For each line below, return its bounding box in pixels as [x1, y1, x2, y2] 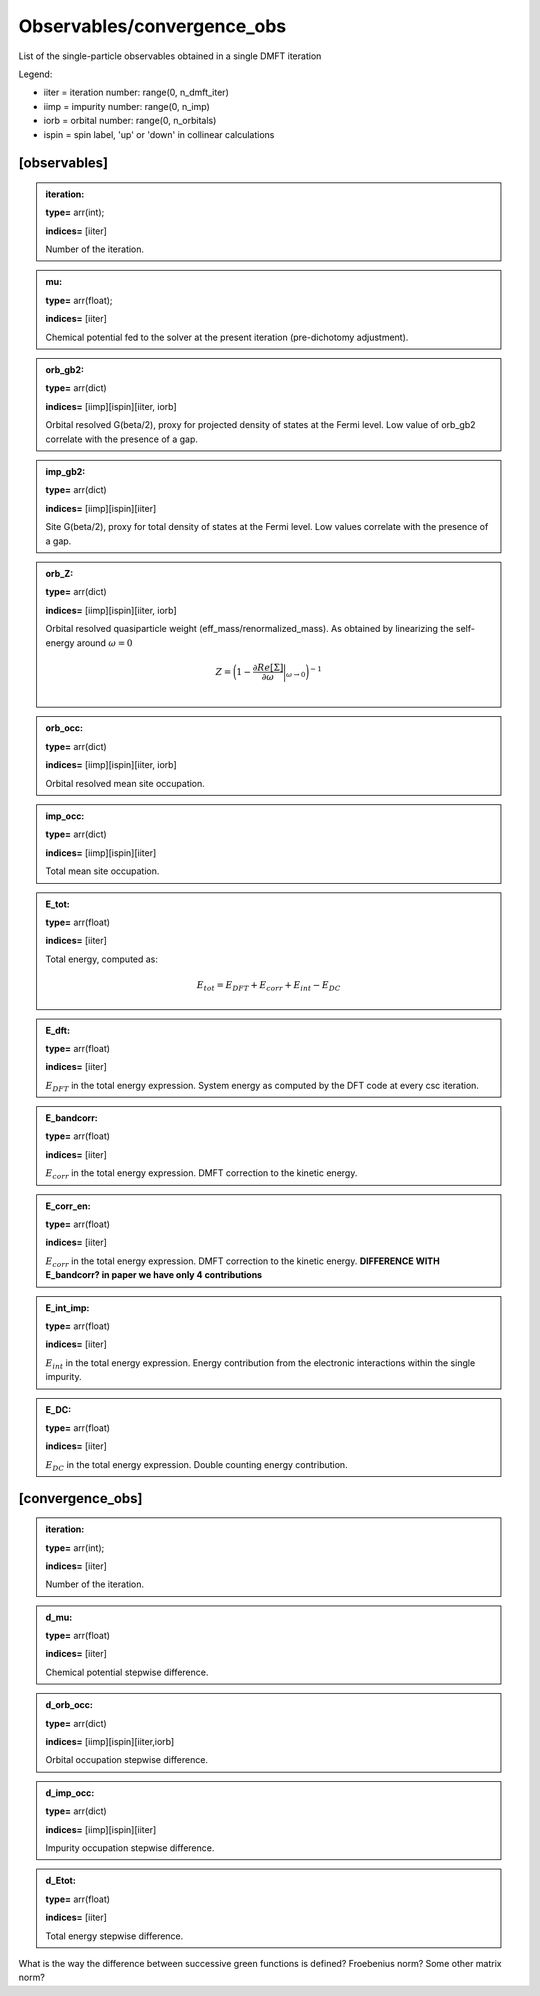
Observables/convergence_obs [18, 15, 287, 37]
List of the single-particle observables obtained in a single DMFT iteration [18, 50, 322, 62]
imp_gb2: [45, 465, 86, 477]
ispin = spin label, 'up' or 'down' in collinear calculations [43, 128, 275, 140]
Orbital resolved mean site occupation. [45, 777, 205, 789]
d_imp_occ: [45, 1786, 95, 1799]
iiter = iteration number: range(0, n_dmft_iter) [43, 86, 229, 99]
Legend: [18, 68, 53, 80]
